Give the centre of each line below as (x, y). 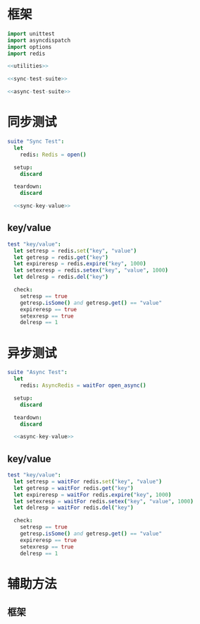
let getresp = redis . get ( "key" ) (61, 257)
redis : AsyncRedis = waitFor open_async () (83, 385)
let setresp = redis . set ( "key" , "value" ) (75, 251)
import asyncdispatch (39, 40)
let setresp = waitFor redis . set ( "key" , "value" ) (88, 481)
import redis (26, 54)
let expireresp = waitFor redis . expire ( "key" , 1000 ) (93, 495)
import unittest (31, 34)
